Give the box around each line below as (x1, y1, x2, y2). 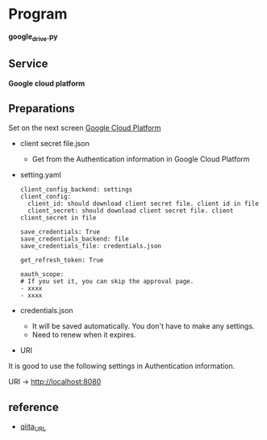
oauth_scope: (19, 270, 65, 279)
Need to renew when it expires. (31, 330, 136, 340)
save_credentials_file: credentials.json (19, 242, 161, 250)
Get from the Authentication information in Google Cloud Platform (31, 154, 250, 164)
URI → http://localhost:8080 (8, 377, 102, 387)
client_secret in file (19, 214, 97, 222)
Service (8, 57, 48, 71)
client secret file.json (19, 139, 90, 149)
